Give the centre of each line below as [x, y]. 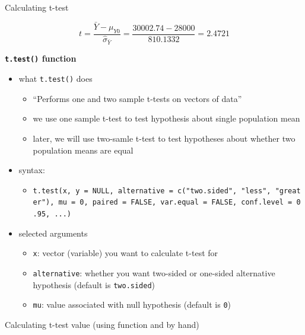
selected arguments [53, 233]
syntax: [32, 170]
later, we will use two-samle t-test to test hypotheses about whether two [164, 138]
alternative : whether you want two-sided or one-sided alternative [154, 272]
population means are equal [83, 150]
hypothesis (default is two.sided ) [94, 284]
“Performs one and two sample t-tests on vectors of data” [137, 98]
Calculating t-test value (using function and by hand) [102, 324]
